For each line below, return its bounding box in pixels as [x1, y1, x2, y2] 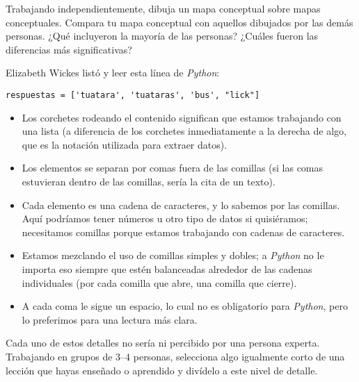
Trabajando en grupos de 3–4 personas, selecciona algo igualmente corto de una [6, 349, 345, 363]
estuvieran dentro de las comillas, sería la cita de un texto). [22, 174, 276, 188]
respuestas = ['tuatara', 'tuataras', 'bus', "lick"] [6, 90, 260, 100]
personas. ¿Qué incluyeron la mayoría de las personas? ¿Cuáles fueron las [6, 28, 319, 43]
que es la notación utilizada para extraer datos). [22, 137, 228, 151]
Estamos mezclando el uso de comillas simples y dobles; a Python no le [22, 248, 324, 263]
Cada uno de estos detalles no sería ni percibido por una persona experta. [6, 335, 320, 350]
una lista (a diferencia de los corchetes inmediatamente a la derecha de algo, [22, 124, 346, 138]
